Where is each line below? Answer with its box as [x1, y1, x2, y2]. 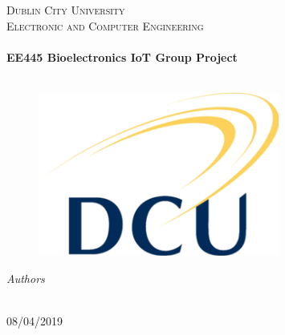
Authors [6, 269, 45, 286]
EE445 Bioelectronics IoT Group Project [6, 48, 238, 65]
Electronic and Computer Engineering [6, 17, 204, 34]
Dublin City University [6, 2, 125, 18]
